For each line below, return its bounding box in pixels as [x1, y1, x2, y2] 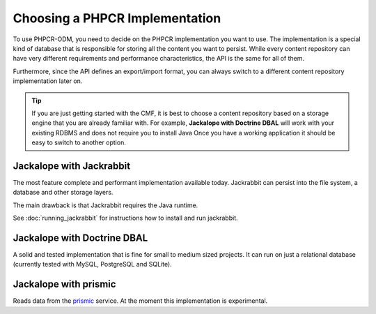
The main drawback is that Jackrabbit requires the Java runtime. [13, 201, 198, 209]
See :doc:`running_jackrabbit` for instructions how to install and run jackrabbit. [13, 214, 238, 223]
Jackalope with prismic [13, 278, 116, 290]
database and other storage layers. [13, 188, 113, 197]
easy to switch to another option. [31, 138, 127, 147]
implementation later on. [13, 77, 83, 85]
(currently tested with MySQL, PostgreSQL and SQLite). [13, 260, 172, 269]
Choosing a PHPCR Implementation [13, 10, 221, 26]
